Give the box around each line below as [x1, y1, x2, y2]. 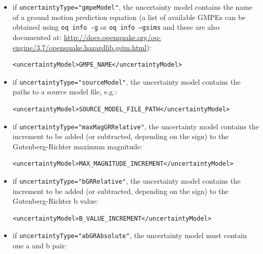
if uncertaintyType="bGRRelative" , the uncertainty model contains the [12, 175, 241, 186]
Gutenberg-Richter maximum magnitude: [12, 141, 143, 151]
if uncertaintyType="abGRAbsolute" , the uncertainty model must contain [12, 230, 247, 241]
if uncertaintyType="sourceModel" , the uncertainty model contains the [12, 76, 241, 87]
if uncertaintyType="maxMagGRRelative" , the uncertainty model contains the [12, 121, 259, 131]
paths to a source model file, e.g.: [12, 86, 117, 97]
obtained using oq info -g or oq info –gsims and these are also [12, 22, 220, 32]
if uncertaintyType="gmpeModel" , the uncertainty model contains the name [12, 2, 253, 12]
